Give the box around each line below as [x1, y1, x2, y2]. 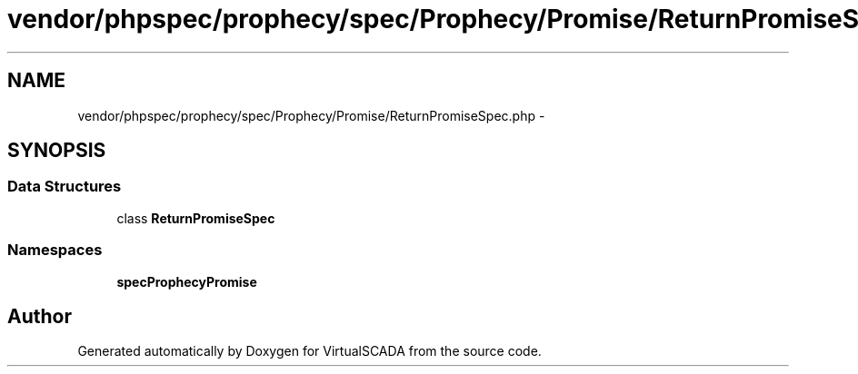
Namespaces [7, 241, 103, 260]
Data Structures [7, 177, 122, 196]
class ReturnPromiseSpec [116, 210, 275, 226]
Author [7, 304, 72, 328]
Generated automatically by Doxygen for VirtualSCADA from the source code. [77, 343, 542, 359]
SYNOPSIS [7, 139, 106, 162]
